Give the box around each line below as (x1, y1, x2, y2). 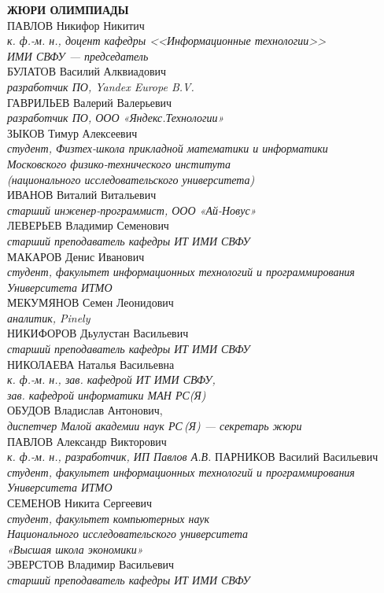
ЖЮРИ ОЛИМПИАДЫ (7, 2, 129, 17)
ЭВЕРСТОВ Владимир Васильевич (7, 556, 175, 573)
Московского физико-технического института (7, 155, 231, 171)
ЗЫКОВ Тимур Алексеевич (7, 124, 138, 141)
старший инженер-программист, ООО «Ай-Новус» (7, 201, 257, 218)
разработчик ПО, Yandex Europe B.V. (7, 78, 194, 94)
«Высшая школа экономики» (7, 540, 143, 557)
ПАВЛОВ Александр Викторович (7, 433, 167, 449)
